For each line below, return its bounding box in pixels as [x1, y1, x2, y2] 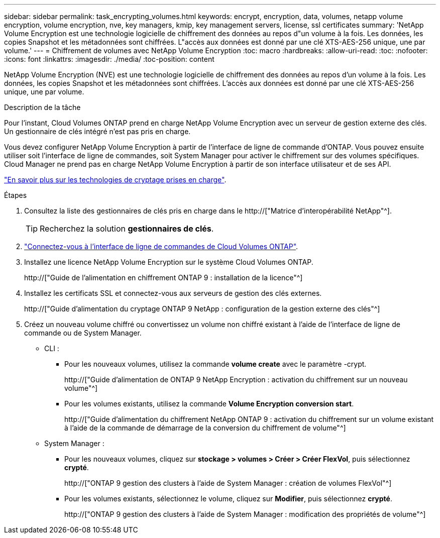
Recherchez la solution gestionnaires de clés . [40, 224, 214, 234]
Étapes [4, 191, 27, 199]
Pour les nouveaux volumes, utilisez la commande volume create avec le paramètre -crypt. [64, 360, 367, 368]
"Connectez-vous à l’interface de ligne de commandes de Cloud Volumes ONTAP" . [24, 242, 298, 251]
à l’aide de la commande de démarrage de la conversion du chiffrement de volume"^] [64, 423, 346, 432]
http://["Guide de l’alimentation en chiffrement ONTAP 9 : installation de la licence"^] [24, 273, 303, 282]
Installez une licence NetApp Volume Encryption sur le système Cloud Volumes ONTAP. [24, 258, 313, 266]
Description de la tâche [4, 103, 81, 112]
